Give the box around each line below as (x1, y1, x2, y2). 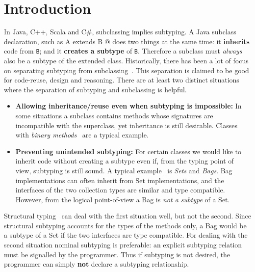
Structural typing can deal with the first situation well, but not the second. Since (4, 211, 252, 221)
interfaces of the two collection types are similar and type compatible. (15, 185, 225, 195)
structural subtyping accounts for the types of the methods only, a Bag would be (4, 220, 247, 230)
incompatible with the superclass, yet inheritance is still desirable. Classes (15, 120, 238, 130)
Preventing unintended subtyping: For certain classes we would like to (15, 146, 241, 156)
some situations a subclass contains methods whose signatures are (15, 110, 213, 120)
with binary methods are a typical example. (15, 130, 149, 140)
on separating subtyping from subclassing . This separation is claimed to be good (4, 65, 249, 75)
